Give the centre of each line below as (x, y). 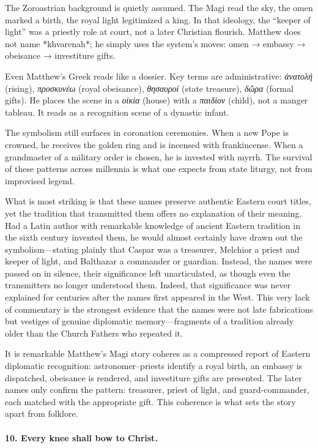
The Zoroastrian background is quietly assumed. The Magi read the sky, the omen (159, 7)
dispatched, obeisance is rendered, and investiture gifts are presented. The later (153, 377)
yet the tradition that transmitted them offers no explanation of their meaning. (153, 213)
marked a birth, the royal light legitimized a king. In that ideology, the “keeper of (158, 19)
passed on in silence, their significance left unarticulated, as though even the (148, 273)
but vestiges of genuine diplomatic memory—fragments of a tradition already (150, 321)
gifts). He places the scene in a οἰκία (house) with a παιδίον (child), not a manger (157, 100)
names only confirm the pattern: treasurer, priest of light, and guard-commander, (157, 390)
